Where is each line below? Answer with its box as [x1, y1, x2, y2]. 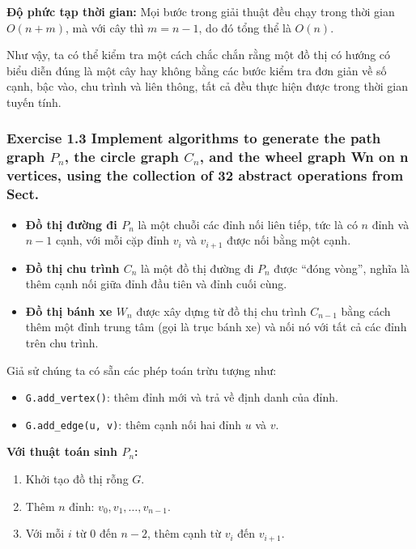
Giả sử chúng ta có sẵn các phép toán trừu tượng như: [6, 361, 277, 378]
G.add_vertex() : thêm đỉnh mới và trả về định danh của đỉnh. [25, 389, 338, 406]
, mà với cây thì [65, 19, 144, 36]
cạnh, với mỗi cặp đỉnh [55, 232, 170, 249]
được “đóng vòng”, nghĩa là [274, 259, 410, 276]
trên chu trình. [25, 334, 99, 351]
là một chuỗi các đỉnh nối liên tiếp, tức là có [138, 215, 358, 232]
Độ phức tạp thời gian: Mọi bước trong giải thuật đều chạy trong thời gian [6, 3, 395, 19]
